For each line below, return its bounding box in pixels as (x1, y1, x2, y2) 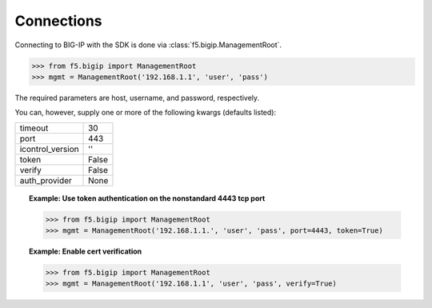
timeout (19, 122, 49, 134)
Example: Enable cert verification (29, 246, 142, 256)
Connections (14, 12, 103, 30)
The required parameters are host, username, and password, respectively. (14, 93, 260, 102)
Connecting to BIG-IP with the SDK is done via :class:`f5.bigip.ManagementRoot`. (14, 40, 282, 50)
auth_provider (19, 174, 72, 186)
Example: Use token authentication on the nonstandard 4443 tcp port (29, 193, 266, 203)
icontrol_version (19, 143, 79, 154)
